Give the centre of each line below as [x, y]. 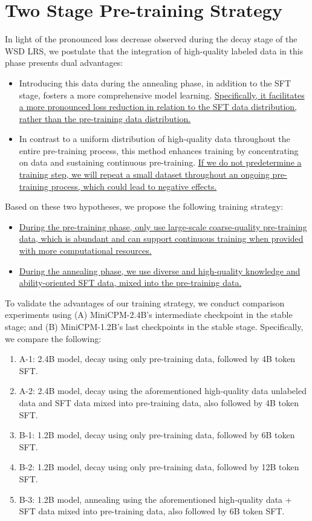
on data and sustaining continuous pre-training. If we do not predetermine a [160, 162]
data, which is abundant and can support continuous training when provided [161, 238]
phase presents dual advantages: [64, 63]
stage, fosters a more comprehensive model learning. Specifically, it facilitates [162, 95]
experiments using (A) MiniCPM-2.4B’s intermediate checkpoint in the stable [149, 315]
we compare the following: [53, 338]
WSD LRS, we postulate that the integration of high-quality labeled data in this [154, 50]
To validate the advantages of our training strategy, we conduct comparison [145, 303]
